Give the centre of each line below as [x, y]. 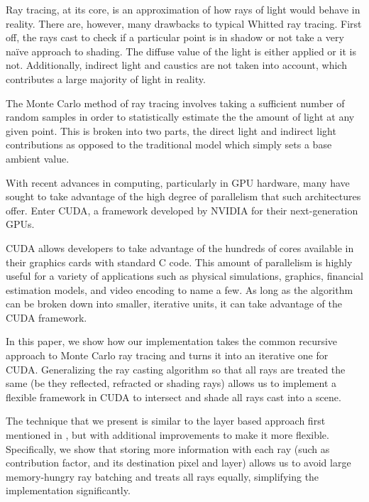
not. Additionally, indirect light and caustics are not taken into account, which [176, 65]
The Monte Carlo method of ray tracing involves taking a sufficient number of [175, 103]
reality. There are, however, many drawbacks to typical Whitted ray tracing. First [184, 23]
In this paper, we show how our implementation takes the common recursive [172, 341]
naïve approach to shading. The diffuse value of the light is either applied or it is [181, 51]
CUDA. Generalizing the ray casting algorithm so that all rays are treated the [176, 369]
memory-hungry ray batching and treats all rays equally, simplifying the [163, 476]
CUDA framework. [46, 317]
